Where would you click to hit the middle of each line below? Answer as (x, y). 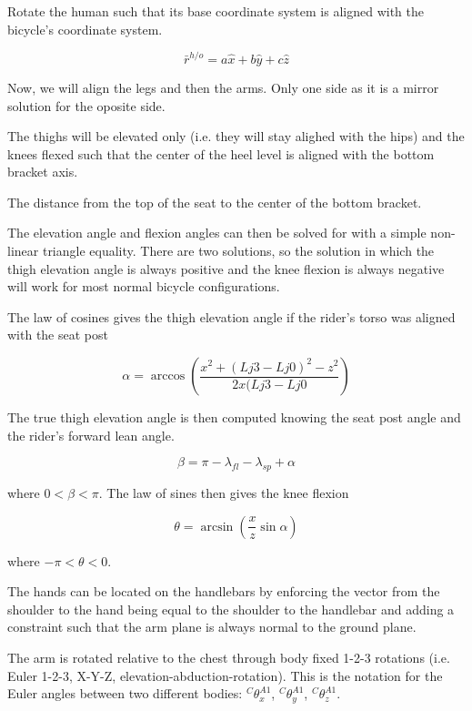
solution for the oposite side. (86, 105)
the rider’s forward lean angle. (91, 435)
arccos (168, 376)
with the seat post (58, 335)
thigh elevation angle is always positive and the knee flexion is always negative (226, 268)
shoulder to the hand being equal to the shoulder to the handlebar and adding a (231, 609)
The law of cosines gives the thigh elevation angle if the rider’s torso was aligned (231, 316)
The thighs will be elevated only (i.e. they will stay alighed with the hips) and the (236, 136)
